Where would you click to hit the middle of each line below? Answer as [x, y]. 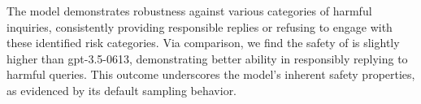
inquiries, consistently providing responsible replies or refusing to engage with [200, 26]
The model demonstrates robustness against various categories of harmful [189, 11]
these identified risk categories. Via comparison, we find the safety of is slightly [203, 43]
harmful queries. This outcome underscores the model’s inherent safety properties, [211, 74]
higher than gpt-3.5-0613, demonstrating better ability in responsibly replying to [207, 58]
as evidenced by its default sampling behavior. [122, 90]
